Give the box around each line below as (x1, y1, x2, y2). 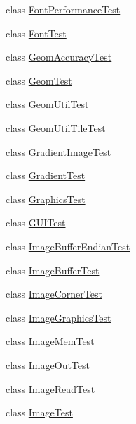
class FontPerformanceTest (6, 2, 121, 16)
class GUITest (6, 215, 66, 230)
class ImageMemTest (6, 334, 95, 349)
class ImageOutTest (6, 357, 90, 372)
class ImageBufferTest (6, 262, 100, 277)
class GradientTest (6, 168, 86, 183)
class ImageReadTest (6, 381, 95, 396)
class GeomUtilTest (6, 97, 89, 111)
